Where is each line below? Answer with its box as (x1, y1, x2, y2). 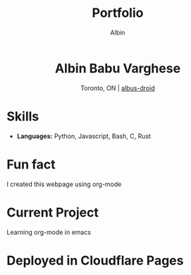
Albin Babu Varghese (54, 60, 181, 76)
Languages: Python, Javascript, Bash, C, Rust (16, 132, 152, 140)
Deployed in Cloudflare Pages (6, 252, 184, 269)
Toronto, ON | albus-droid (80, 83, 156, 92)
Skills (6, 108, 39, 124)
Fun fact (6, 157, 56, 172)
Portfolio (92, 5, 144, 21)
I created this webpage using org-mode (6, 180, 122, 188)
